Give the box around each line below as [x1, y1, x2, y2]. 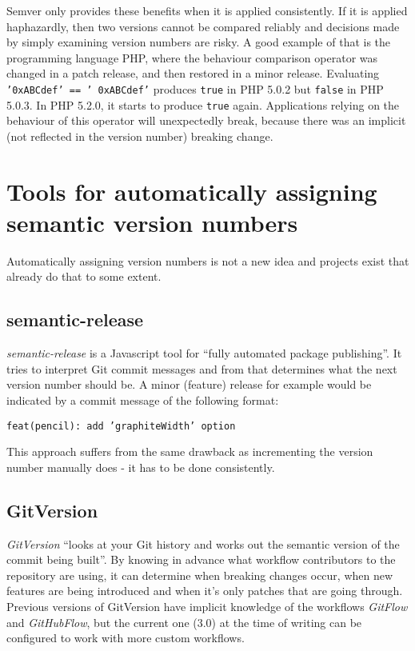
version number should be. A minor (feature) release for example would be [6, 376, 372, 393]
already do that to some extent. [6, 268, 162, 285]
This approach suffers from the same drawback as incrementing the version [6, 443, 373, 460]
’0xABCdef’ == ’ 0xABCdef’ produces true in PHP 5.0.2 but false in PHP [6, 80, 384, 97]
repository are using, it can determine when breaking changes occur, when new [6, 566, 393, 583]
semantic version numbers [6, 206, 298, 238]
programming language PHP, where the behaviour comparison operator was [6, 49, 378, 66]
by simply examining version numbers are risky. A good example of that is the [6, 34, 391, 50]
